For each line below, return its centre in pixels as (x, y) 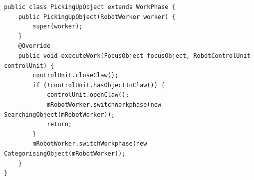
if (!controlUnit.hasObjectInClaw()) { (99, 85)
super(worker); (58, 27)
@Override (34, 46)
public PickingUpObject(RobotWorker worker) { (97, 17)
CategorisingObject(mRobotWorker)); (65, 153)
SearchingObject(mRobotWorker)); (59, 114)
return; (59, 124)
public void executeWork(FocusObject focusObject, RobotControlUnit (134, 56)
